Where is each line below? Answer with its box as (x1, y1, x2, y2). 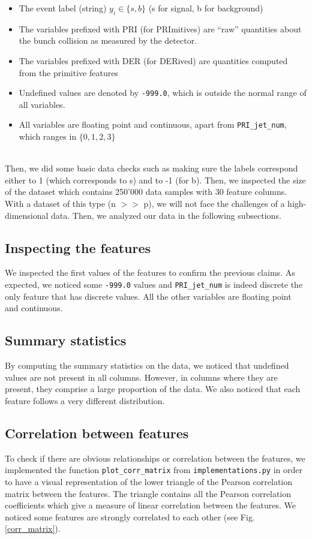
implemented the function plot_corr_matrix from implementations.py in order (5, 463, 302, 476)
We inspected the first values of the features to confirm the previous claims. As (5, 266, 295, 279)
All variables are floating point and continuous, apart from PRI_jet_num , (19, 118, 287, 131)
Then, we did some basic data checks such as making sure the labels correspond (5, 162, 298, 174)
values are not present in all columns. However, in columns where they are (5, 371, 278, 383)
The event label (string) (19, 2, 107, 14)
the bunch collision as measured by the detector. (19, 34, 197, 47)
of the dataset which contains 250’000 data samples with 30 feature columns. (5, 185, 287, 198)
